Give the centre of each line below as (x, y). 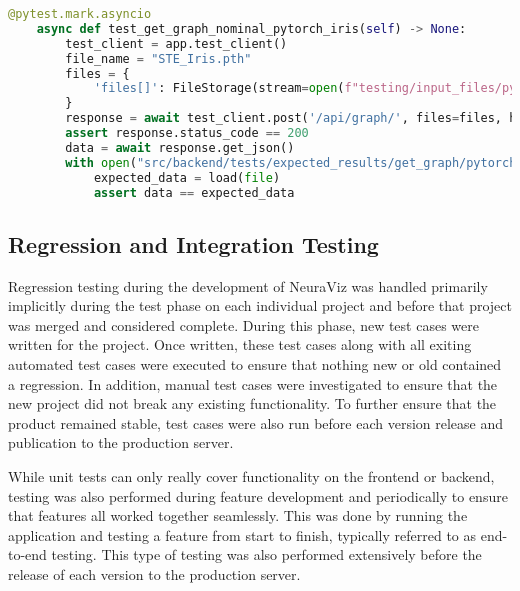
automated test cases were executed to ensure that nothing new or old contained (255, 363)
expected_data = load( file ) (187, 177)
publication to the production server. (121, 442)
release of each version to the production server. (154, 573)
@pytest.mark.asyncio (80, 14)
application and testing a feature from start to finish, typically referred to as (242, 534)
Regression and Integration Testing (193, 243)
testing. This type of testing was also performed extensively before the (266, 554)
